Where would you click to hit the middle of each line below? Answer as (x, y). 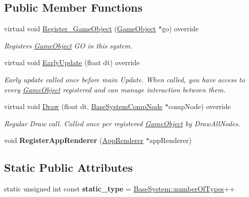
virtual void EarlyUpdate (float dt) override (72, 62)
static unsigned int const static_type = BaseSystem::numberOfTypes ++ (120, 189)
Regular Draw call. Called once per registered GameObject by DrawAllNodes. (122, 123)
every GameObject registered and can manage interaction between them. (115, 89)
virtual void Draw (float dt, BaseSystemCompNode (83, 106)
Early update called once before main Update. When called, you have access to (124, 79)
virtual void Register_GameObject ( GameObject (80, 29)
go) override (180, 29)
